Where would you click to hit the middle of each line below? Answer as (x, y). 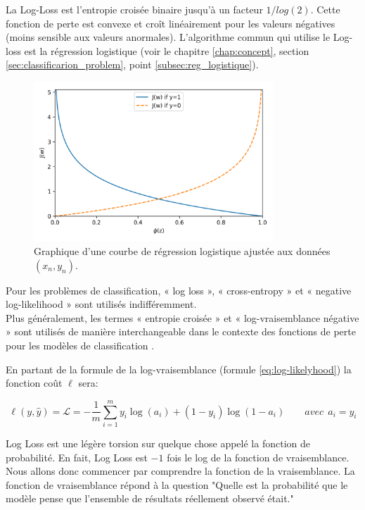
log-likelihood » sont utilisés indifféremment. (101, 304)
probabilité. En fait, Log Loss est (77, 457)
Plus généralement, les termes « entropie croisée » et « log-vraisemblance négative (182, 317)
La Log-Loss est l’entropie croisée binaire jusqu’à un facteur (134, 9)
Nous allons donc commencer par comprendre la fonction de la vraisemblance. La (180, 471)
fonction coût (34, 383)
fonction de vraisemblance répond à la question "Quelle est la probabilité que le (177, 484)
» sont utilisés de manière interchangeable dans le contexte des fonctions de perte (181, 331)
